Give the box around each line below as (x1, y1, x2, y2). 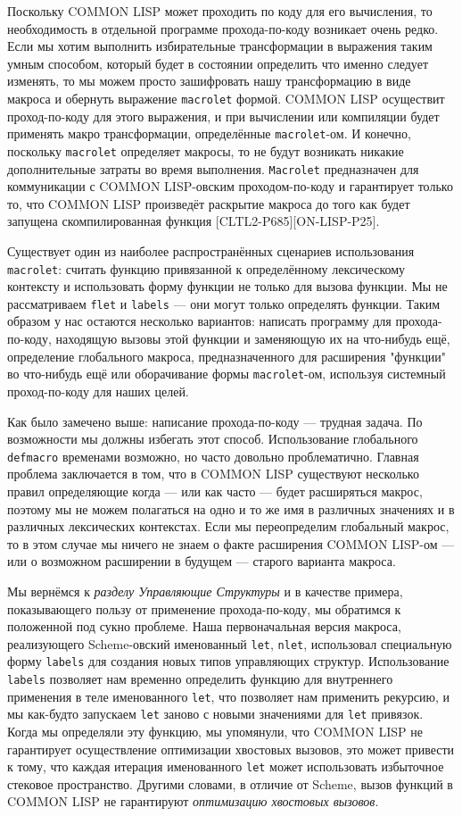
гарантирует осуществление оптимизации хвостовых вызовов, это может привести (7, 739, 455, 758)
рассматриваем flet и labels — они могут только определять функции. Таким (7, 294, 441, 312)
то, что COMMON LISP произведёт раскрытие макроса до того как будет (7, 194, 410, 212)
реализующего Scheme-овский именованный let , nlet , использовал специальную (7, 634, 452, 653)
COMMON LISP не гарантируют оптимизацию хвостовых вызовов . (7, 792, 379, 811)
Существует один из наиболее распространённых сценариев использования (7, 241, 415, 260)
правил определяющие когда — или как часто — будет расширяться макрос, (7, 481, 423, 500)
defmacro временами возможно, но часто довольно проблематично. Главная (7, 446, 419, 465)
